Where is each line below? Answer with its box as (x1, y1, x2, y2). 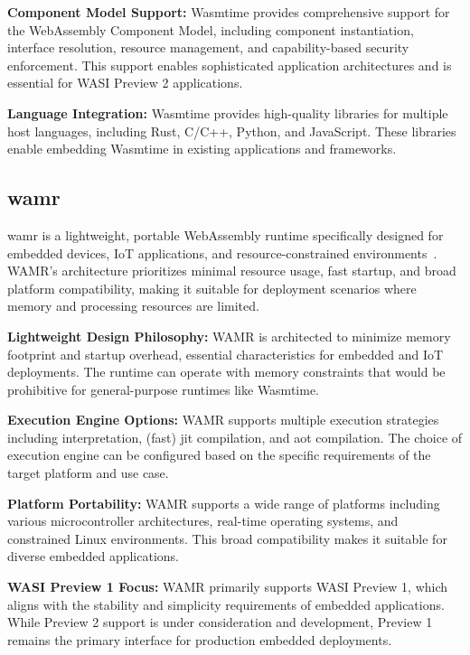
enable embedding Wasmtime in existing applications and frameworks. (7, 139, 397, 158)
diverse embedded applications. (7, 547, 179, 566)
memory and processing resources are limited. (7, 296, 259, 315)
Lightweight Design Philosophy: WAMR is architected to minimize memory (7, 326, 451, 345)
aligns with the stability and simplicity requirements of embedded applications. (7, 594, 445, 613)
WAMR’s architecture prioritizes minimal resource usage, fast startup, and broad (7, 261, 456, 280)
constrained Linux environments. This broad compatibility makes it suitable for (7, 529, 447, 547)
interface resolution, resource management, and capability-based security (7, 38, 409, 57)
